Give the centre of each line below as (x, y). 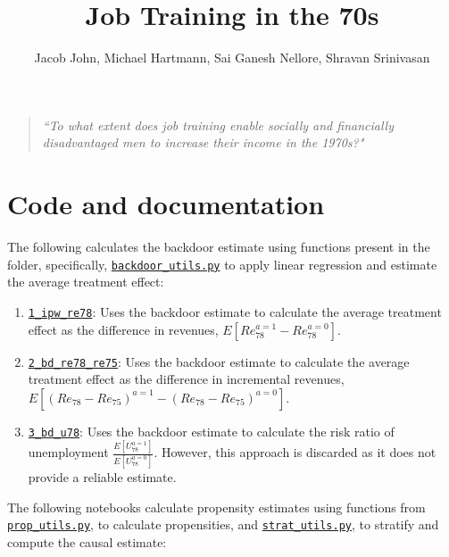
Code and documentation (166, 204)
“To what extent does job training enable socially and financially (218, 125)
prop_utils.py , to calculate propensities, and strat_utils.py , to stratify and (223, 524)
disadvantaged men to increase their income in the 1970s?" (203, 142)
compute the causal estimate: (87, 541)
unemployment (68, 452)
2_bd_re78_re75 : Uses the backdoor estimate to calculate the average (219, 361)
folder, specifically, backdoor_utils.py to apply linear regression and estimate (222, 264)
